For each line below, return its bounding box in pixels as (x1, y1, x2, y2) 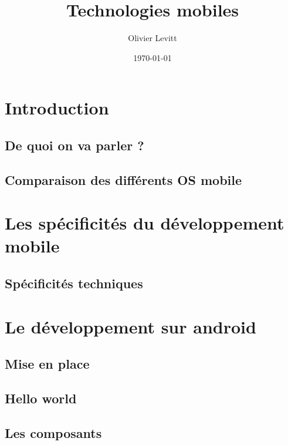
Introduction (5, 96, 109, 120)
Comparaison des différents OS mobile (5, 170, 242, 188)
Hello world (5, 389, 77, 407)
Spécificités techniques (5, 274, 143, 292)
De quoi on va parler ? (5, 136, 144, 154)
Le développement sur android (5, 314, 256, 338)
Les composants (5, 423, 102, 441)
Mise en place (5, 355, 90, 373)
